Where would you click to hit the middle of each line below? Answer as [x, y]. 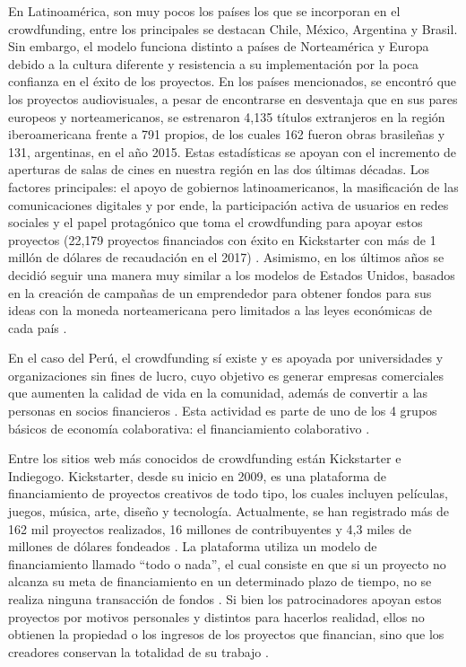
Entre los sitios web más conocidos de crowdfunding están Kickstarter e [205, 458]
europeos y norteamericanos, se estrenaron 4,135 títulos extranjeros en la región [227, 116]
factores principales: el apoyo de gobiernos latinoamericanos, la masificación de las [233, 186]
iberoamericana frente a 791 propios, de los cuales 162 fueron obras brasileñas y [227, 134]
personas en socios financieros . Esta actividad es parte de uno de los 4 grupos [223, 411]
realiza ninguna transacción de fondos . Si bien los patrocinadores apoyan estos [225, 599]
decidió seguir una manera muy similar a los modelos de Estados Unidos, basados [232, 274]
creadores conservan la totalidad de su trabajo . [138, 651]
